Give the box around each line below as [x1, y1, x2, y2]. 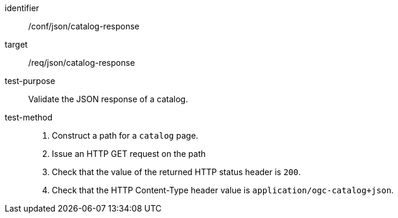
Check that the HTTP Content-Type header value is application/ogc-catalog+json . [52, 185, 394, 195]
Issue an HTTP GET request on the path [52, 149, 206, 159]
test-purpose [5, 76, 55, 86]
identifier [5, 3, 39, 13]
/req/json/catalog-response [28, 58, 135, 68]
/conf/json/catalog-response [28, 21, 140, 31]
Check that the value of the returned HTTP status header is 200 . [52, 167, 301, 177]
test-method [5, 112, 52, 122]
